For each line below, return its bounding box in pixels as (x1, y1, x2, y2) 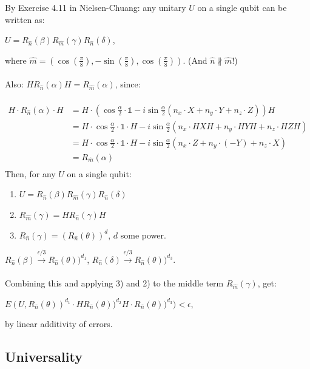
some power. (120, 228, 166, 241)
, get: (257, 277, 277, 289)
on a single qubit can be (197, 1, 287, 13)
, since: (115, 78, 141, 90)
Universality (5, 347, 83, 366)
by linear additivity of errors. (5, 317, 113, 330)
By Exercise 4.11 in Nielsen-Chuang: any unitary (5, 1, 186, 13)
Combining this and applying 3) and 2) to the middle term (5, 277, 224, 289)
